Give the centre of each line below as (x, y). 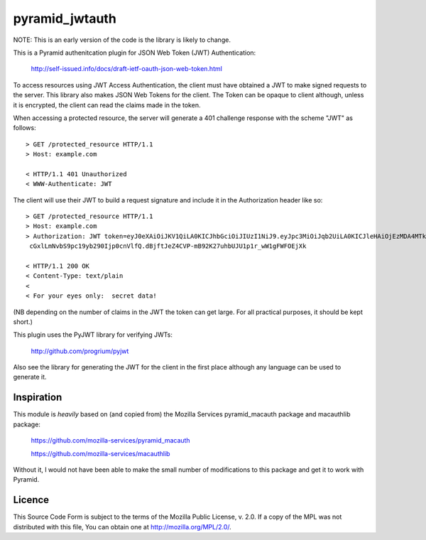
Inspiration (38, 398)
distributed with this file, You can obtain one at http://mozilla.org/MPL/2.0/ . (122, 526)
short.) (23, 322)
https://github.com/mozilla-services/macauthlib (100, 453)
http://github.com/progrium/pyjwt (80, 351)
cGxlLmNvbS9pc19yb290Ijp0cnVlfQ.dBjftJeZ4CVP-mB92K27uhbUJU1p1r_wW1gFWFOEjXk (168, 246)
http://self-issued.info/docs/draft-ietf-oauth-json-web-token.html (127, 69)
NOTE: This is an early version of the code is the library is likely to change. (122, 40)
